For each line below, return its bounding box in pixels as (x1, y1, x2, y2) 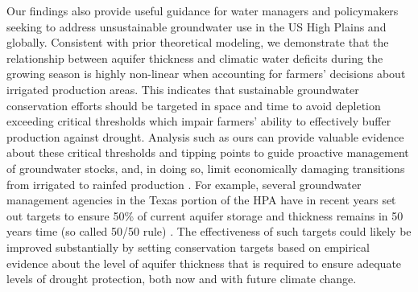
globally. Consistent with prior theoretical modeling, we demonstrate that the (6, 34, 389, 51)
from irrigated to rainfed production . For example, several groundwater (6, 175, 362, 192)
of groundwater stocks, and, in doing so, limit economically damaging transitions (6, 159, 405, 176)
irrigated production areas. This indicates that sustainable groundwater (6, 80, 359, 97)
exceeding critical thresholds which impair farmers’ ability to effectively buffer (6, 113, 391, 130)
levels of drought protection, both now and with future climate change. (6, 270, 357, 287)
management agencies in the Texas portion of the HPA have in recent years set (6, 191, 396, 208)
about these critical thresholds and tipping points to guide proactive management (6, 144, 409, 161)
